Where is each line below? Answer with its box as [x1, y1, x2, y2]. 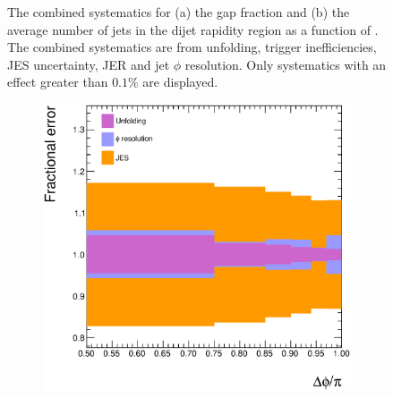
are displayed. [142, 72, 218, 91]
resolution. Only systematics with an [184, 55, 387, 73]
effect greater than [7, 72, 108, 91]
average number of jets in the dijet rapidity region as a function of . [7, 20, 379, 38]
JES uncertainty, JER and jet [7, 55, 170, 73]
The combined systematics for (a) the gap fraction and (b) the [7, 3, 350, 21]
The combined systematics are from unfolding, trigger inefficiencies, [7, 38, 377, 56]
